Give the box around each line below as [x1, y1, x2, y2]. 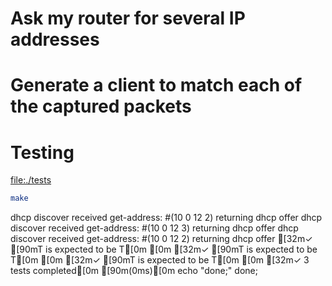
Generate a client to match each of [10, 74, 303, 97]
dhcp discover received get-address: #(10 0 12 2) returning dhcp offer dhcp [10, 212, 323, 224]
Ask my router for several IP [10, 7, 246, 30]
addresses [10, 28, 100, 51]
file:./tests [10, 174, 52, 186]
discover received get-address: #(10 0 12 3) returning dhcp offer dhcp [10, 222, 299, 234]
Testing [10, 141, 75, 164]
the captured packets [10, 95, 192, 118]
